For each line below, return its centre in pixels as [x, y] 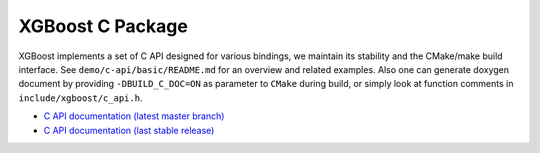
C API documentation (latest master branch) [134, 116]
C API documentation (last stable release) [129, 130]
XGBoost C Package [103, 26]
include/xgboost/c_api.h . [80, 97]
